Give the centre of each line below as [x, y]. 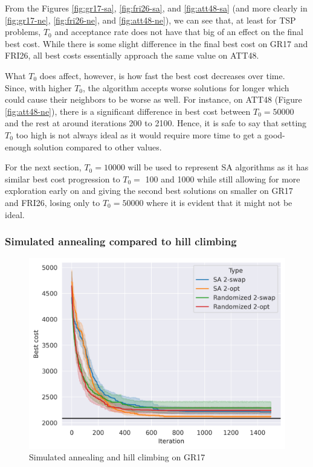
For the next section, [43, 167]
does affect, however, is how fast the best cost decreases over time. [162, 75]
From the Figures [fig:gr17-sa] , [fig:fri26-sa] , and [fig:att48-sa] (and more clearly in [156, 8]
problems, [23, 32]
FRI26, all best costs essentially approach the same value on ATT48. [132, 55]
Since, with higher [38, 87]
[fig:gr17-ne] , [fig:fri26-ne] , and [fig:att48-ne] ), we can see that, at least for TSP [150, 20]
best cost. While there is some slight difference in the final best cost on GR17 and [156, 43]
